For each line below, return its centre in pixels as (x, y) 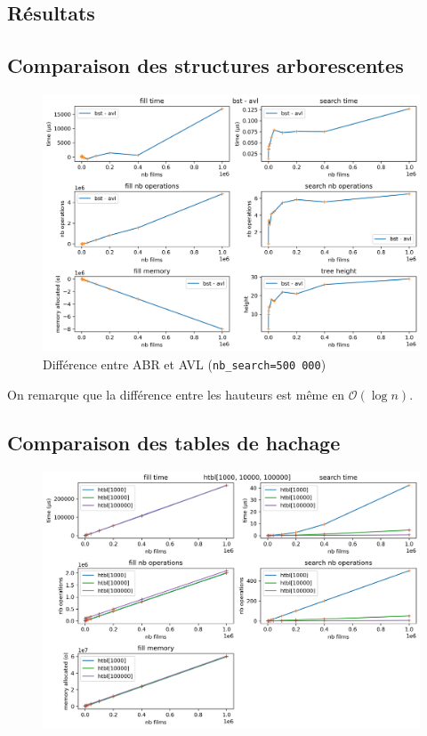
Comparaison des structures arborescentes (205, 65)
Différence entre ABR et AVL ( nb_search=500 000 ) (185, 364)
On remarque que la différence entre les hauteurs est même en (176, 394)
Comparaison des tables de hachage (174, 442)
